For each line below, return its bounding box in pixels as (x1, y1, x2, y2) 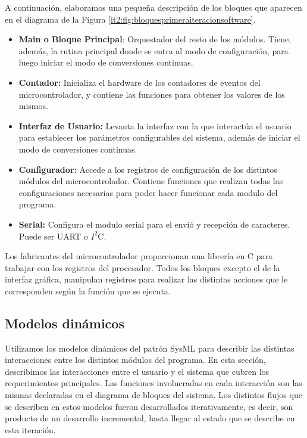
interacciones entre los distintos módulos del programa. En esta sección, (5, 353, 266, 366)
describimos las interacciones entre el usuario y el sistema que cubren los (5, 365, 270, 377)
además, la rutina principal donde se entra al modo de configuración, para (18, 44, 289, 57)
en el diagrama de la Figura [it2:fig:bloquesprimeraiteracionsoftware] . (5, 13, 256, 25)
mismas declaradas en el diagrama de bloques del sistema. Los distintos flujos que (5, 389, 302, 401)
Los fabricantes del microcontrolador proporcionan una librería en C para (5, 250, 272, 262)
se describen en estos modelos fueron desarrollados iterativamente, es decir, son (5, 400, 293, 412)
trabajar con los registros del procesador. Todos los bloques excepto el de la (5, 261, 280, 274)
